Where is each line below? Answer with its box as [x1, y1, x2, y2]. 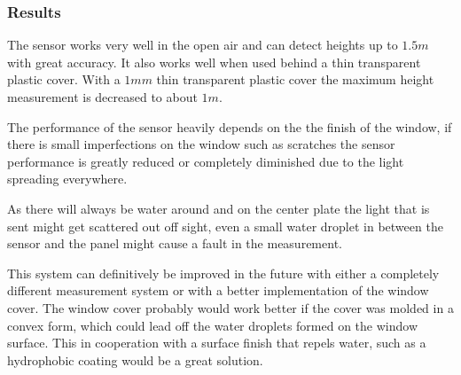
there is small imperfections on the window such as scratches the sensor [7, 135, 395, 153]
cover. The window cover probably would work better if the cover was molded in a [7, 298, 454, 316]
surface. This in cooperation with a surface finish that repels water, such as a [7, 333, 426, 352]
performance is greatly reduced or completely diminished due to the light [7, 152, 404, 170]
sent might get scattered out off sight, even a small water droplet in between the [7, 216, 443, 235]
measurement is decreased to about [7, 88, 198, 105]
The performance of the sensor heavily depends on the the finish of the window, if [7, 117, 452, 136]
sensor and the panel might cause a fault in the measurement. [7, 234, 342, 253]
